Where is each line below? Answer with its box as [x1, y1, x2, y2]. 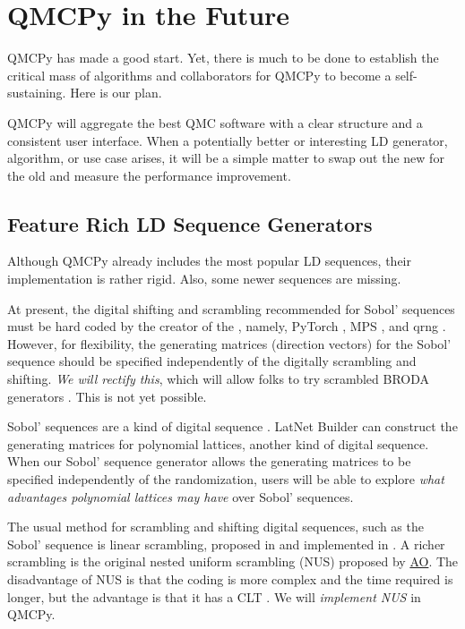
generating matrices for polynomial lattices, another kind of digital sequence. [7, 434, 429, 453]
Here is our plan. [70, 83, 162, 102]
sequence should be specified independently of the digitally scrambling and [7, 352, 417, 370]
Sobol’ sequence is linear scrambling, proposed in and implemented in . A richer [7, 534, 445, 553]
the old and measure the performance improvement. [7, 166, 291, 184]
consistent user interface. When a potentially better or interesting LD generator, [7, 131, 448, 149]
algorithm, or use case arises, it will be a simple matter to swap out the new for [7, 149, 444, 167]
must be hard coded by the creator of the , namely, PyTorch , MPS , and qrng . [7, 317, 446, 336]
